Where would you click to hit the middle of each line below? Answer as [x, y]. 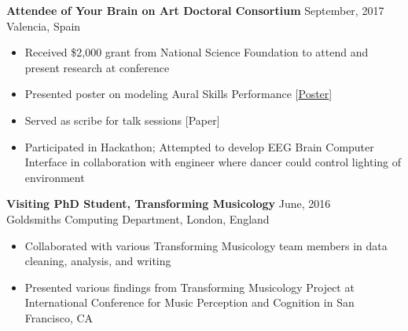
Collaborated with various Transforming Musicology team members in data [206, 245]
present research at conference [97, 67]
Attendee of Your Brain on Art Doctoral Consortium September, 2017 [195, 10]
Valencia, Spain [44, 25]
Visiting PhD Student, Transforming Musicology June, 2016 [169, 204]
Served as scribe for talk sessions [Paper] [122, 120]
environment [55, 177]
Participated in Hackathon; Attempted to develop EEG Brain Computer [199, 146]
